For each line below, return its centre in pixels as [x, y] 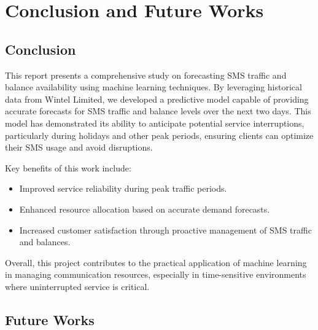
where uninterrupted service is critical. [77, 286]
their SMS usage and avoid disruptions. [79, 147]
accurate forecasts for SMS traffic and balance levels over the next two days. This [158, 111]
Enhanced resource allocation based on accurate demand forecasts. [145, 209]
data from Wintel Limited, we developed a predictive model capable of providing [157, 99]
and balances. [45, 242]
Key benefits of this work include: [68, 167]
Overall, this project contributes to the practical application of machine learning [156, 262]
